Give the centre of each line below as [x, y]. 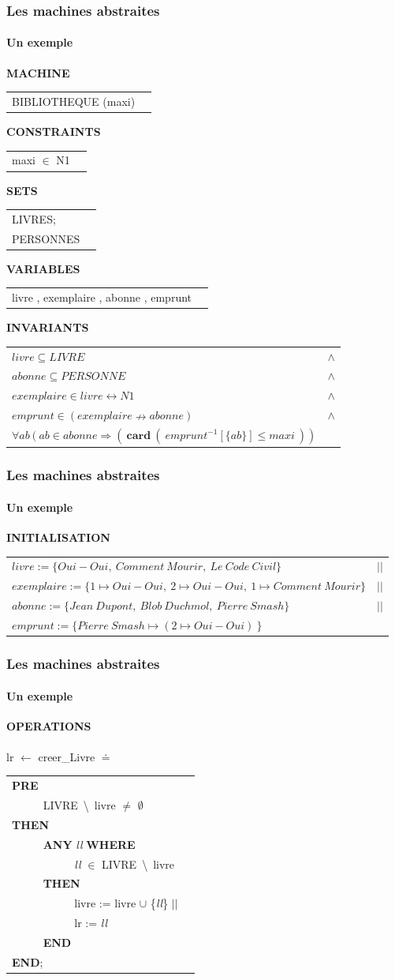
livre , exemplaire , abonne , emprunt [102, 297]
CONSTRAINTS [54, 131]
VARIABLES [43, 268]
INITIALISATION [58, 537]
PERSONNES [46, 238]
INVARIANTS [48, 327]
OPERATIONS [49, 725]
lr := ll [91, 923]
